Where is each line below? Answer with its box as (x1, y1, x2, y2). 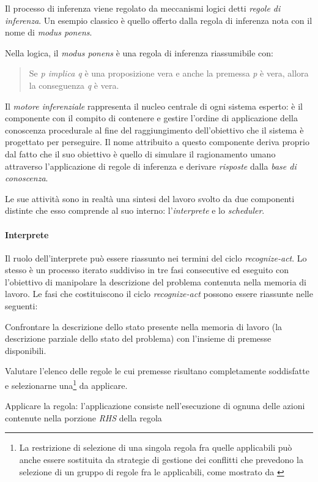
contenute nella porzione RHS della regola (5, 411, 162, 424)
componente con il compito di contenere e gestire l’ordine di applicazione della (5, 111, 298, 124)
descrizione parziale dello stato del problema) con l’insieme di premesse (5, 332, 272, 345)
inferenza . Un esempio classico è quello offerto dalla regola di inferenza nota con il (5, 13, 312, 26)
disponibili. (5, 344, 46, 356)
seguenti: (5, 299, 38, 312)
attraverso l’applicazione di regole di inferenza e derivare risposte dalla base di (5, 159, 297, 172)
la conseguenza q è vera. (29, 78, 119, 91)
